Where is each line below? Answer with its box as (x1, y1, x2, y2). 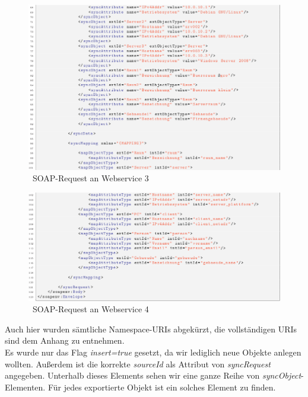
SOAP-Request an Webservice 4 (32, 303, 149, 315)
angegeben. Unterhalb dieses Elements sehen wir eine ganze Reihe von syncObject (5, 369, 301, 382)
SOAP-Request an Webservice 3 (32, 172, 149, 184)
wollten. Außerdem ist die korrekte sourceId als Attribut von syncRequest (5, 357, 271, 370)
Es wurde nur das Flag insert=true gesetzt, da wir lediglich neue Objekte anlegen (5, 346, 301, 358)
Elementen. (5, 380, 46, 393)
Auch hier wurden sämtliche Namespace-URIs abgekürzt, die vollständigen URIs (5, 322, 297, 335)
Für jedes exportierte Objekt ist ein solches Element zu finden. (47, 380, 276, 393)
